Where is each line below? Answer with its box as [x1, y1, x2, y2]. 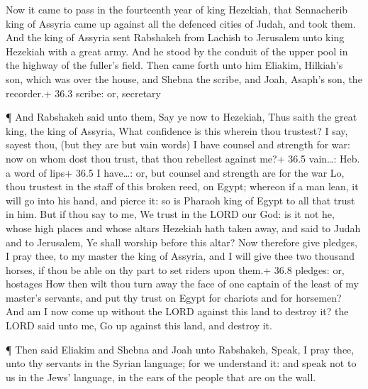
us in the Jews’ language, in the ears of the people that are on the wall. [6, 369, 316, 384]
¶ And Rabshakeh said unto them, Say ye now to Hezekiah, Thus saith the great [6, 109, 357, 124]
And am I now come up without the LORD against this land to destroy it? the [6, 304, 349, 319]
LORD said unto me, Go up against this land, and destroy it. [6, 318, 272, 333]
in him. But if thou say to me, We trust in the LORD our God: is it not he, [6, 207, 335, 221]
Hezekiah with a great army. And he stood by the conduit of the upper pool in [6, 43, 348, 58]
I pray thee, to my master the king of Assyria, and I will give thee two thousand [6, 248, 355, 263]
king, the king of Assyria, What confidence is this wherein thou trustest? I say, [6, 123, 348, 138]
